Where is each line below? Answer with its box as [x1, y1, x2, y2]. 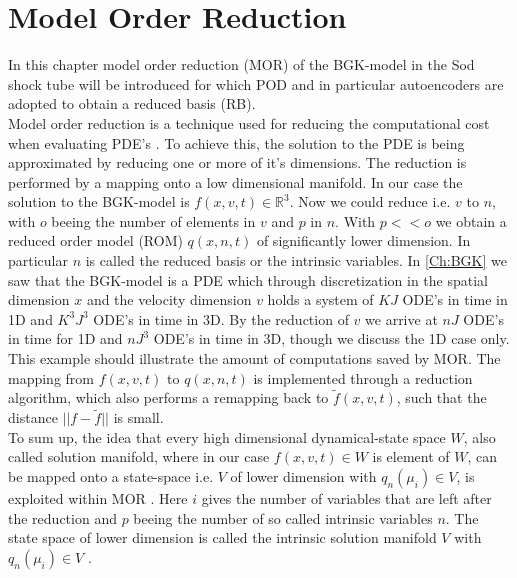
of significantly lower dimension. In [256, 230, 471, 251]
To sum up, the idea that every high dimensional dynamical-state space [8, 426, 446, 447]
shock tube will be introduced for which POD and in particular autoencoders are [8, 73, 504, 94]
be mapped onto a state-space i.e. [8, 466, 214, 487]
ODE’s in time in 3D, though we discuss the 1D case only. [153, 328, 510, 349]
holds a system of [267, 289, 374, 310]
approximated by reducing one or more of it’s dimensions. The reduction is [8, 152, 467, 173]
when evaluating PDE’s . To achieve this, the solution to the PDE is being [8, 132, 465, 153]
